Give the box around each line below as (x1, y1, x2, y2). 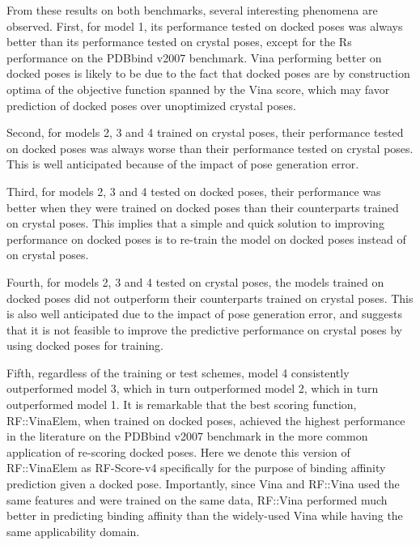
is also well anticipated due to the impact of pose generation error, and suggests (6, 305, 403, 322)
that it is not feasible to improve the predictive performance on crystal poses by (6, 321, 403, 338)
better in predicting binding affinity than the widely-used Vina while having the (6, 507, 403, 524)
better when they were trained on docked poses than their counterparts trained (6, 198, 399, 215)
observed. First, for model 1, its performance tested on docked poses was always (6, 17, 403, 34)
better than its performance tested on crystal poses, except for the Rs (6, 33, 352, 50)
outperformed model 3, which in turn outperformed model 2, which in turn (6, 380, 379, 397)
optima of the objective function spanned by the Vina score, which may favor (6, 80, 390, 97)
